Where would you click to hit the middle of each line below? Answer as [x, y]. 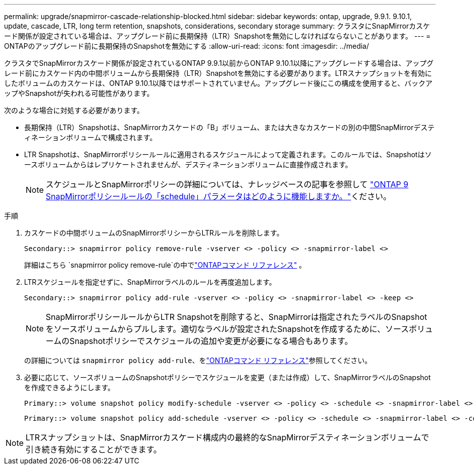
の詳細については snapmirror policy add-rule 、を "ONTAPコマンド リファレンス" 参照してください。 [198, 360]
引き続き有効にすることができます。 [94, 449]
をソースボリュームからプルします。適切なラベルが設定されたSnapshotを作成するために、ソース [227, 329]
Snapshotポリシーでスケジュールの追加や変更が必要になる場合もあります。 [211, 341]
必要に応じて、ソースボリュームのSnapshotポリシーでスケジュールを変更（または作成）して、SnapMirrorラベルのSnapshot [227, 377]
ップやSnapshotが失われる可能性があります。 [79, 93]
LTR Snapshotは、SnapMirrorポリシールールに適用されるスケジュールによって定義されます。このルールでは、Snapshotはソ [228, 154]
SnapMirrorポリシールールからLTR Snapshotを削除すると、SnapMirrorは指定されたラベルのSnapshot [236, 317]
